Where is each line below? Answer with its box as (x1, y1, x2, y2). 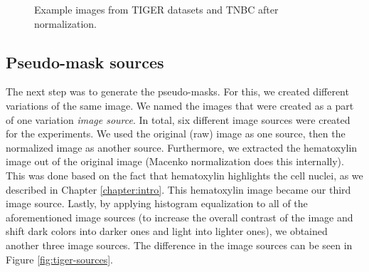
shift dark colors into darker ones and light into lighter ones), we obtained (6, 224, 328, 239)
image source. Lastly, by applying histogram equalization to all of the (6, 196, 308, 211)
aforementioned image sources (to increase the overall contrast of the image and (6, 209, 353, 224)
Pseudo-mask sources (6, 51, 164, 73)
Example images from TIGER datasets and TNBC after (34, 2, 279, 16)
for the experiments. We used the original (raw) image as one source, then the (6, 126, 346, 141)
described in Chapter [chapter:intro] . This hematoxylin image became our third (6, 182, 351, 197)
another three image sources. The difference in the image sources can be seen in (6, 237, 353, 252)
